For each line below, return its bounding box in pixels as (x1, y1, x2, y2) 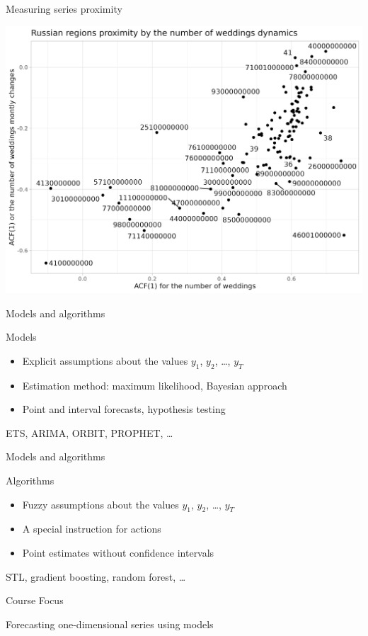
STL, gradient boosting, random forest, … (6, 569, 186, 584)
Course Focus (6, 593, 64, 608)
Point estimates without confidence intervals (22, 545, 214, 560)
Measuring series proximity (6, 1, 122, 16)
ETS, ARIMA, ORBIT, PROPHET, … (6, 425, 173, 440)
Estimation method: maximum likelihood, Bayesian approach (22, 377, 287, 392)
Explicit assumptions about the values (22, 353, 188, 368)
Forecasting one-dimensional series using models (6, 616, 214, 631)
